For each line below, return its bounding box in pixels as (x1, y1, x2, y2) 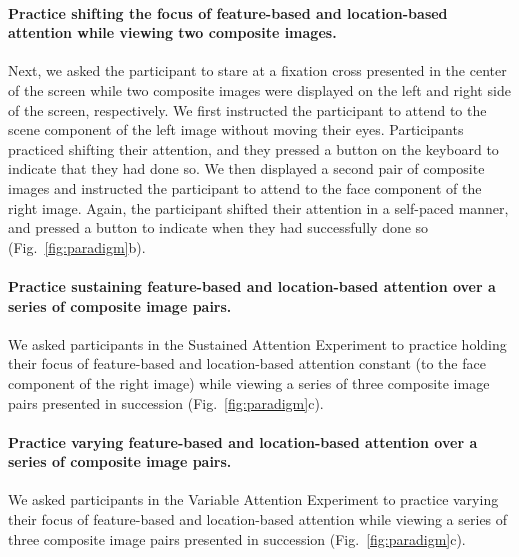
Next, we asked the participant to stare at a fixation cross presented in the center (8, 60, 507, 81)
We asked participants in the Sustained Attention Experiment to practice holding (8, 333, 507, 354)
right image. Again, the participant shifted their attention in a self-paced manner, (8, 197, 509, 218)
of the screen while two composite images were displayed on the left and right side (8, 79, 511, 100)
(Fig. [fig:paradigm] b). (8, 236, 146, 257)
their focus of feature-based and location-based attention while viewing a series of (8, 509, 508, 530)
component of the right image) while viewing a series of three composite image (8, 372, 490, 393)
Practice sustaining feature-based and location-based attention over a (8, 275, 496, 296)
